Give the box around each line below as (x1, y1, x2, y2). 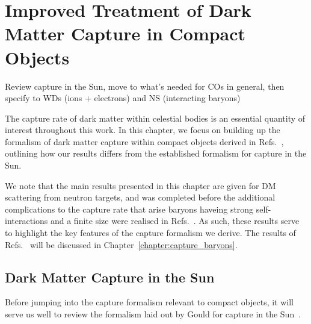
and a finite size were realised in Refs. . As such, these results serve (50, 214, 300, 227)
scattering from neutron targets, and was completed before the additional (5, 191, 276, 204)
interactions (5, 214, 48, 227)
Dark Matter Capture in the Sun (5, 267, 215, 286)
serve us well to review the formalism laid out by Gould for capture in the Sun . (5, 308, 301, 320)
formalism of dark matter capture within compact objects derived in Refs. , (5, 135, 284, 148)
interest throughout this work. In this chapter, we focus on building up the (5, 123, 280, 136)
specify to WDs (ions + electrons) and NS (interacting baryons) (5, 92, 241, 104)
